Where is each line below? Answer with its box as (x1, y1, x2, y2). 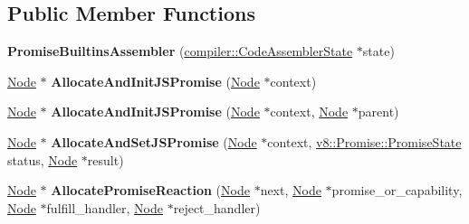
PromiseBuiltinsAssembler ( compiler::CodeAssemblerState (7, 42, 353, 61)
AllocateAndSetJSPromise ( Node (51, 132, 257, 151)
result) (87, 150, 124, 169)
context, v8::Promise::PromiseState (267, 132, 462, 151)
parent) (358, 102, 399, 121)
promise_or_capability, (331, 181, 463, 200)
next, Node (260, 181, 321, 200)
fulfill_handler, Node (46, 198, 164, 217)
